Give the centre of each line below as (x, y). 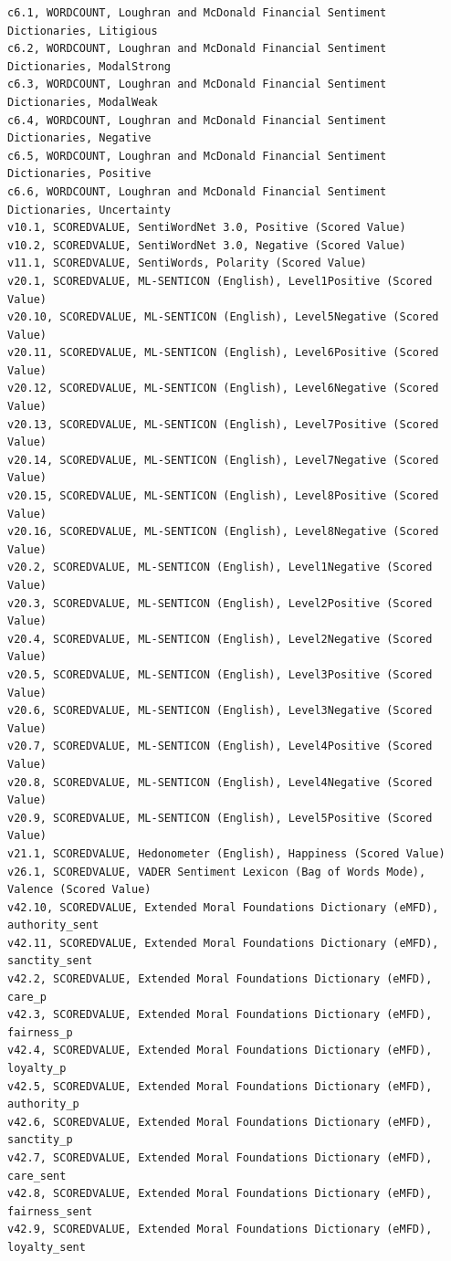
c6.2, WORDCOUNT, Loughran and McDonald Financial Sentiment (197, 49)
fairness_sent (50, 1211)
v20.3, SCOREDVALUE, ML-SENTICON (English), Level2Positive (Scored (220, 603)
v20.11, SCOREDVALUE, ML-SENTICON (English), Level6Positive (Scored (223, 353)
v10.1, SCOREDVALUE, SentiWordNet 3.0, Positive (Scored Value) (207, 228)
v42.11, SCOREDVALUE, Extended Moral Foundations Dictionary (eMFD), (223, 943)
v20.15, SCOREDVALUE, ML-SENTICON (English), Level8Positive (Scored (223, 496)
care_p (27, 997)
